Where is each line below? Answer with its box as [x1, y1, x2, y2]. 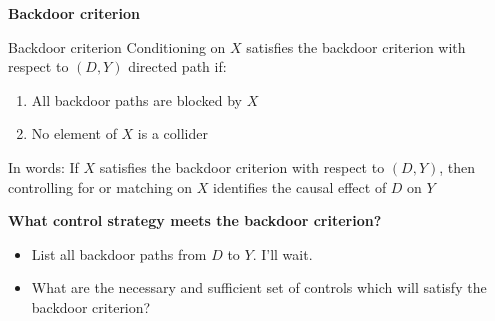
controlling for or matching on [8, 176, 193, 197]
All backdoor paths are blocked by [31, 89, 242, 110]
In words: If [8, 156, 79, 177]
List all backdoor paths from [31, 243, 207, 264]
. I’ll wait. [252, 243, 313, 264]
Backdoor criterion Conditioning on [8, 36, 226, 57]
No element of [31, 123, 117, 144]
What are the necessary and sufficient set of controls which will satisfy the [31, 277, 487, 298]
